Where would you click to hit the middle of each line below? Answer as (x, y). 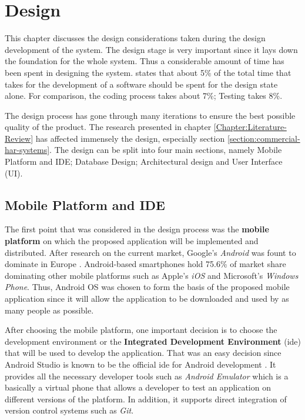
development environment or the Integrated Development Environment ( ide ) (153, 341)
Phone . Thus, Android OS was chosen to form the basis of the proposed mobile (147, 287)
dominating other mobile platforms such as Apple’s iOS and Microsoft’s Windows (152, 275)
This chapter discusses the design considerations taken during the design (135, 38)
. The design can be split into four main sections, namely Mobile (166, 150)
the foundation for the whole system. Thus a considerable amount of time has (145, 61)
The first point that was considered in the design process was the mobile (137, 229)
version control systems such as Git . (69, 410)
